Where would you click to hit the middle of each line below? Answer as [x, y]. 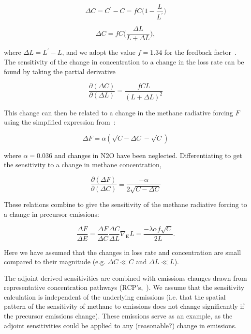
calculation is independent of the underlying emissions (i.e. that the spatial [115, 296]
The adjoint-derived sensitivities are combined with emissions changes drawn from [125, 278]
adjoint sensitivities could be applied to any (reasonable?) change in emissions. [120, 325]
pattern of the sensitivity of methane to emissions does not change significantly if [124, 306]
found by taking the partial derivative [60, 71]
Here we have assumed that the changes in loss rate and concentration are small [123, 252]
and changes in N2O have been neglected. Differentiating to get [148, 155]
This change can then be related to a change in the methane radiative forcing [118, 112]
